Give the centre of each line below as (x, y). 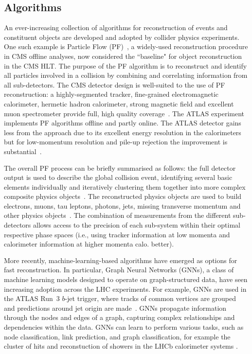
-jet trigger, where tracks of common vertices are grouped (150, 298)
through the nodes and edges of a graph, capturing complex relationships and (119, 317)
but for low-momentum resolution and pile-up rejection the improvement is (116, 142)
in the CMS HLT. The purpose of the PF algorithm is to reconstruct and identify (126, 65)
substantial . (23, 151)
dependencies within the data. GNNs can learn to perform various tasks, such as (124, 327)
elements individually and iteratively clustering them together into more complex (125, 186)
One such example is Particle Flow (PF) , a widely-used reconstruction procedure (126, 46)
